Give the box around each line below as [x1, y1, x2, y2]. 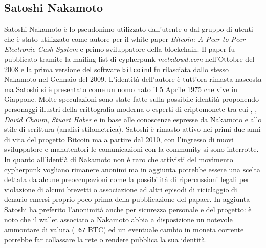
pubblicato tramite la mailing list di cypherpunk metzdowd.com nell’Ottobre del [4, 53, 255, 64]
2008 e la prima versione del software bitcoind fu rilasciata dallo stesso [4, 63, 229, 74]
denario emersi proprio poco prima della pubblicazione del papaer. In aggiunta [4, 194, 250, 205]
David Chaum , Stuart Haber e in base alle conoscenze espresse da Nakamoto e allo [4, 114, 262, 124]
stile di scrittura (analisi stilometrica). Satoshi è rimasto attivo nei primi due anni [4, 124, 261, 134]
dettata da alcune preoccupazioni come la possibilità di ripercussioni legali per [4, 174, 250, 185]
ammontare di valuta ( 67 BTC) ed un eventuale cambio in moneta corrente [4, 224, 244, 235]
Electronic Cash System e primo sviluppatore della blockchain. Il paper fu [4, 43, 235, 54]
